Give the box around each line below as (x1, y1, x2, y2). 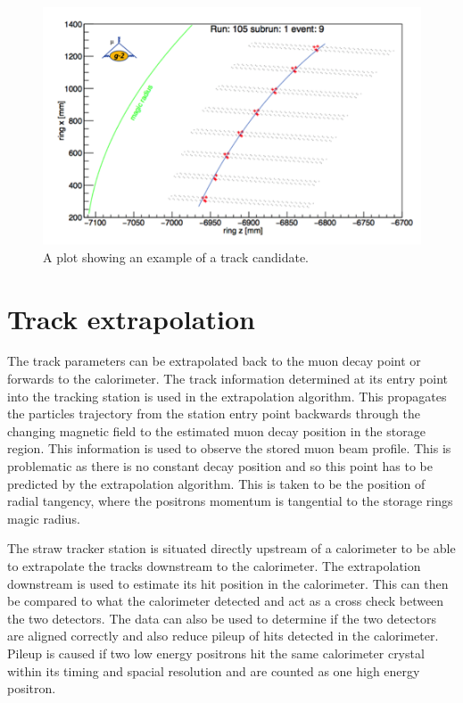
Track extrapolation (7, 300, 255, 336)
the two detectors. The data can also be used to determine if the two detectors (7, 608, 437, 627)
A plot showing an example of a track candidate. (43, 247, 310, 266)
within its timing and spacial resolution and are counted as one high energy (7, 661, 420, 680)
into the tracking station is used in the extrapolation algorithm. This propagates (7, 386, 447, 405)
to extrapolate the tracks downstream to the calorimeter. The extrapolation (7, 556, 421, 575)
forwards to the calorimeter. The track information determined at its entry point (7, 369, 448, 388)
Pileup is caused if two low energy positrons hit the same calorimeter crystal (7, 643, 425, 662)
